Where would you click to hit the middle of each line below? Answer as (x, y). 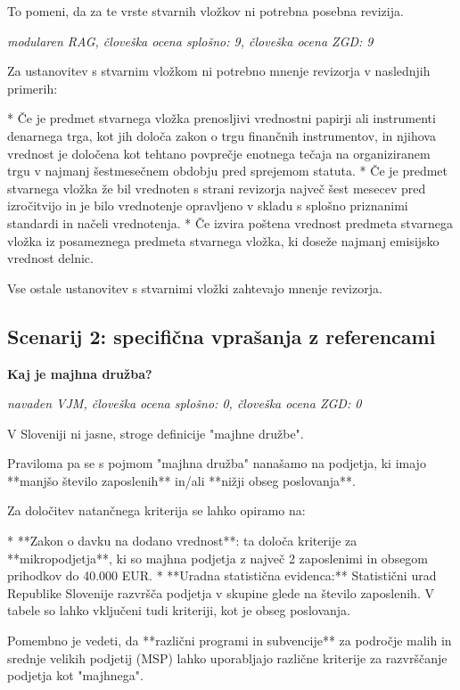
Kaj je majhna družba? (80, 373)
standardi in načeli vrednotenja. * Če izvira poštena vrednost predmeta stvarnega (230, 222)
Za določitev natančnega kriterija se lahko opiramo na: (156, 510)
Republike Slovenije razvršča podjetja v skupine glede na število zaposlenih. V (221, 592)
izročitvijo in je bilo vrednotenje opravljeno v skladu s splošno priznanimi (208, 205)
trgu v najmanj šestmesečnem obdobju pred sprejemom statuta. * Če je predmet (228, 171)
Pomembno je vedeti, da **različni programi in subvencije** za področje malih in (230, 641)
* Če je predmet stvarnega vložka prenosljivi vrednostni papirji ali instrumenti (222, 118)
